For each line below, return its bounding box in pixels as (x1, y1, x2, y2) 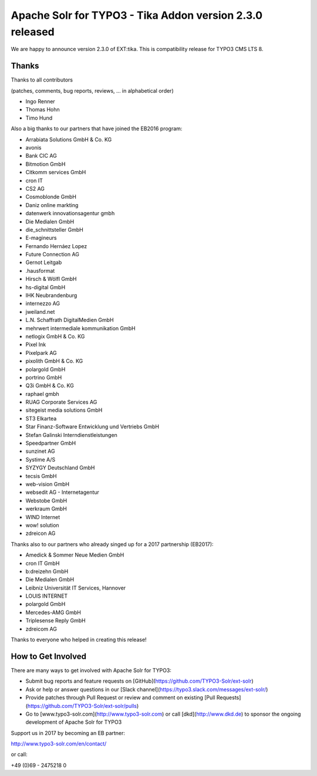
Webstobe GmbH (25, 497, 68, 504)
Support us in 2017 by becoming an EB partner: (11, 729, 126, 736)
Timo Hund (25, 114, 53, 121)
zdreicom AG (25, 625, 57, 632)
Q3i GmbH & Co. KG (25, 382, 75, 389)
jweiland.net (25, 308, 55, 315)
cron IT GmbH (25, 560, 60, 567)
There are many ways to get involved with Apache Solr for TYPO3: (11, 666, 171, 674)
